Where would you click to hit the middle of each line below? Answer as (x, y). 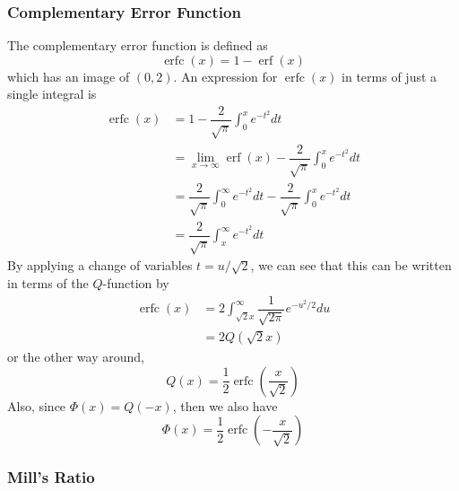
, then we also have (225, 405)
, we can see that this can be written (351, 265)
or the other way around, (76, 357)
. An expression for (225, 76)
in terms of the (48, 283)
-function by (136, 283)
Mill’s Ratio (51, 477)
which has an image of (69, 76)
